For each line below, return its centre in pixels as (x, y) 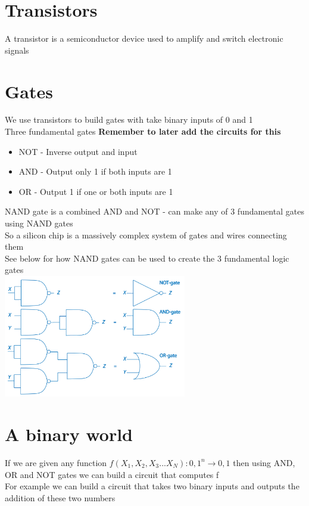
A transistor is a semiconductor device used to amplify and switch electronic (144, 38)
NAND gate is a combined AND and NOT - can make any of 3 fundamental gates (154, 211)
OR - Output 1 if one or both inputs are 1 (96, 191)
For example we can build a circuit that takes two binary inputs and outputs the (152, 486)
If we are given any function (56, 462)
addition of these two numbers (60, 497)
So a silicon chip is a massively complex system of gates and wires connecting (146, 235)
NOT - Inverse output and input (78, 151)
